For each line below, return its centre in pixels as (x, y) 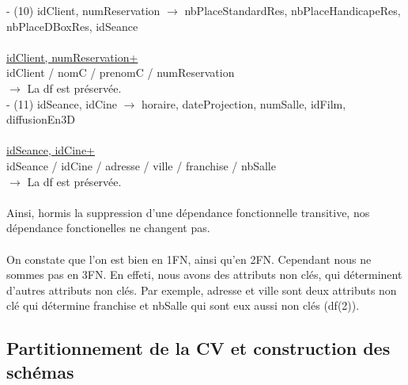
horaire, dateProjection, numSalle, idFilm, (244, 103)
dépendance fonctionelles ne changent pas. (108, 228)
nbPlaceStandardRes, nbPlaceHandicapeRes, (293, 10)
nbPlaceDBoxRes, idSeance (72, 26)
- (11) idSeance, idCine (62, 103)
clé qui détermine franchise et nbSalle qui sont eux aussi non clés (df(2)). (183, 305)
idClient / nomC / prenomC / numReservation (121, 72)
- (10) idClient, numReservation (83, 10)
